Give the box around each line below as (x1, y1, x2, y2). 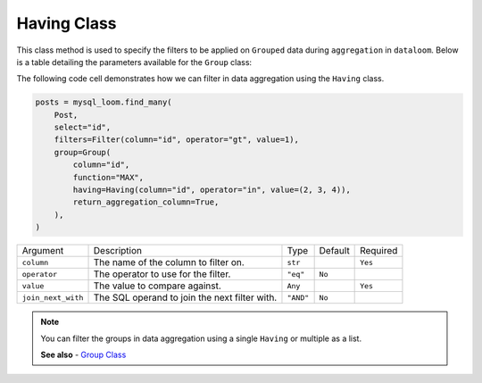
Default (319, 245, 350, 257)
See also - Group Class (40, 349, 127, 360)
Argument (21, 245, 64, 257)
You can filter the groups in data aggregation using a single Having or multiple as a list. (40, 333, 361, 344)
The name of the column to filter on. (93, 256, 245, 269)
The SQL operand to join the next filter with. (93, 291, 278, 304)
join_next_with (21, 293, 84, 303)
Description (93, 245, 143, 257)
